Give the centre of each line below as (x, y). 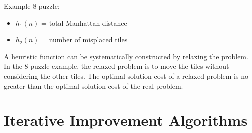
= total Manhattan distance (84, 23)
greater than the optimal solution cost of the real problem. (94, 86)
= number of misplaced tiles (85, 40)
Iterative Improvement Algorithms (126, 120)
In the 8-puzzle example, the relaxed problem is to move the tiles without (117, 66)
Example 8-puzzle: (32, 6)
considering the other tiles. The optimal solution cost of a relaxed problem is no (126, 76)
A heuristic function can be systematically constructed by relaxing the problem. (126, 56)
